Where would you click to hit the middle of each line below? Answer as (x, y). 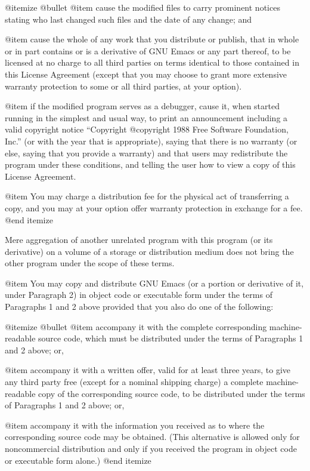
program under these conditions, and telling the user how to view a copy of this (150, 164)
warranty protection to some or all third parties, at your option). (123, 86)
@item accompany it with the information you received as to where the (135, 425)
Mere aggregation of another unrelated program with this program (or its (139, 240)
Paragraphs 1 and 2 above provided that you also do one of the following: (139, 307)
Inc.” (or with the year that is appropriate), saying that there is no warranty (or (151, 141)
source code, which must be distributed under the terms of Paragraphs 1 (171, 338)
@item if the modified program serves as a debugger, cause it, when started (142, 106)
